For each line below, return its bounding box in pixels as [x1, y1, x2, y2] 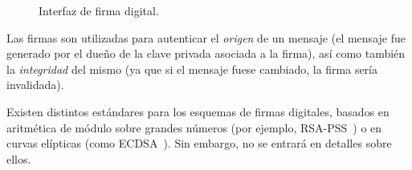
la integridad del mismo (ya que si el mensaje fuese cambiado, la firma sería [6, 60, 378, 77]
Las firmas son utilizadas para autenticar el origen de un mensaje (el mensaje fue [6, 29, 406, 46]
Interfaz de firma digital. [39, 2, 159, 18]
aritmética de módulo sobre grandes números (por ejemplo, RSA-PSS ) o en [6, 119, 382, 136]
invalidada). [6, 76, 64, 93]
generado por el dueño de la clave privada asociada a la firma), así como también [6, 45, 406, 62]
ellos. [6, 150, 31, 167]
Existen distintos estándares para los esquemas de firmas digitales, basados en [6, 103, 390, 119]
